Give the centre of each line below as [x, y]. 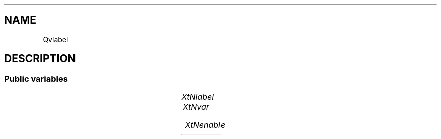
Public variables [36, 79]
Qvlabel [56, 39]
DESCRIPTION [40, 59]
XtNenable [205, 125]
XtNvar [196, 107]
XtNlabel [198, 97]
